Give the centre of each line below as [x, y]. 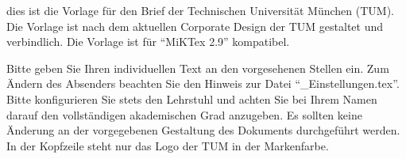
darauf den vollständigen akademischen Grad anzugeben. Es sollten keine [184, 114]
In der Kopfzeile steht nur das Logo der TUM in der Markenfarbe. [168, 145]
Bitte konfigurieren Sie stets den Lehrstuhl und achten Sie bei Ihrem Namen [192, 98]
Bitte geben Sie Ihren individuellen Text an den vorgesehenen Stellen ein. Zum [198, 68]
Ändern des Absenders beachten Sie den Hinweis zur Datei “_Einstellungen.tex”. [203, 83]
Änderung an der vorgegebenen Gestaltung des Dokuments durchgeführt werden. [203, 130]
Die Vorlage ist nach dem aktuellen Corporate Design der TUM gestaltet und [195, 26]
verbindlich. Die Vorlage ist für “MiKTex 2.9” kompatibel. [148, 42]
